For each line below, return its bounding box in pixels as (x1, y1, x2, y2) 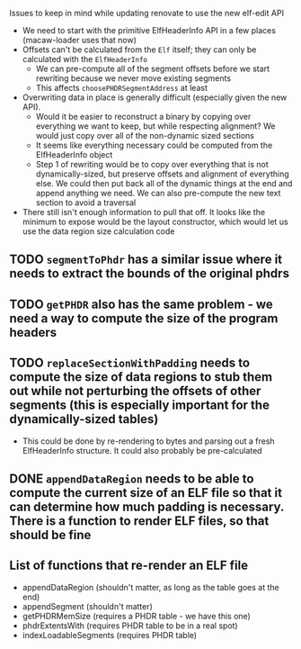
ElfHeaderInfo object (35, 149, 113, 160)
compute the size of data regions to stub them (9, 369, 272, 385)
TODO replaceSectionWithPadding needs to (9, 356, 250, 371)
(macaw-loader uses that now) (22, 35, 137, 45)
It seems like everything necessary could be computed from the (35, 140, 273, 150)
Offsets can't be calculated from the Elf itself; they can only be (22, 44, 257, 55)
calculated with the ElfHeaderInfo (22, 54, 148, 64)
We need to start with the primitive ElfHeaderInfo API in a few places (22, 25, 277, 35)
